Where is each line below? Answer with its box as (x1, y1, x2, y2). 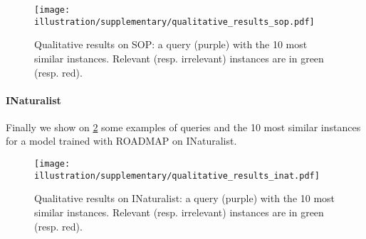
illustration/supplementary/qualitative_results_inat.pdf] (34, 170, 320, 181)
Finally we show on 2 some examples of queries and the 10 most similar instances (6, 119, 361, 134)
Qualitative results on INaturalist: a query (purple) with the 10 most (34, 191, 335, 206)
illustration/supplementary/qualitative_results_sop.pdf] (34, 16, 315, 27)
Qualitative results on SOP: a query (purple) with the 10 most (34, 37, 308, 52)
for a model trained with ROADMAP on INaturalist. (6, 133, 237, 148)
